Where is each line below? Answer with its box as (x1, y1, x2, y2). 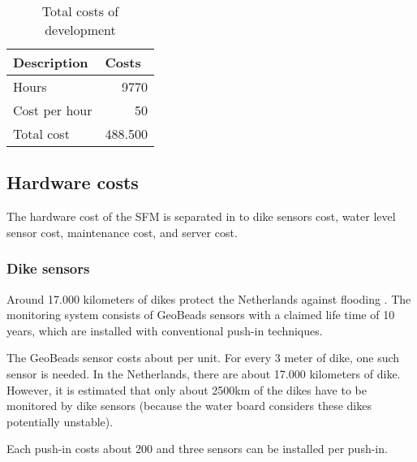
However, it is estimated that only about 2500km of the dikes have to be (6, 381, 367, 398)
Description (13, 53, 88, 71)
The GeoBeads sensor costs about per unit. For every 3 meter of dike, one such (6, 349, 400, 366)
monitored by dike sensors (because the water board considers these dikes (6, 397, 372, 414)
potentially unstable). (6, 412, 114, 430)
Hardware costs (6, 170, 139, 195)
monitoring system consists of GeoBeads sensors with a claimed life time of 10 (6, 306, 395, 323)
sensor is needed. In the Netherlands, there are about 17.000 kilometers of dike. (6, 365, 401, 382)
